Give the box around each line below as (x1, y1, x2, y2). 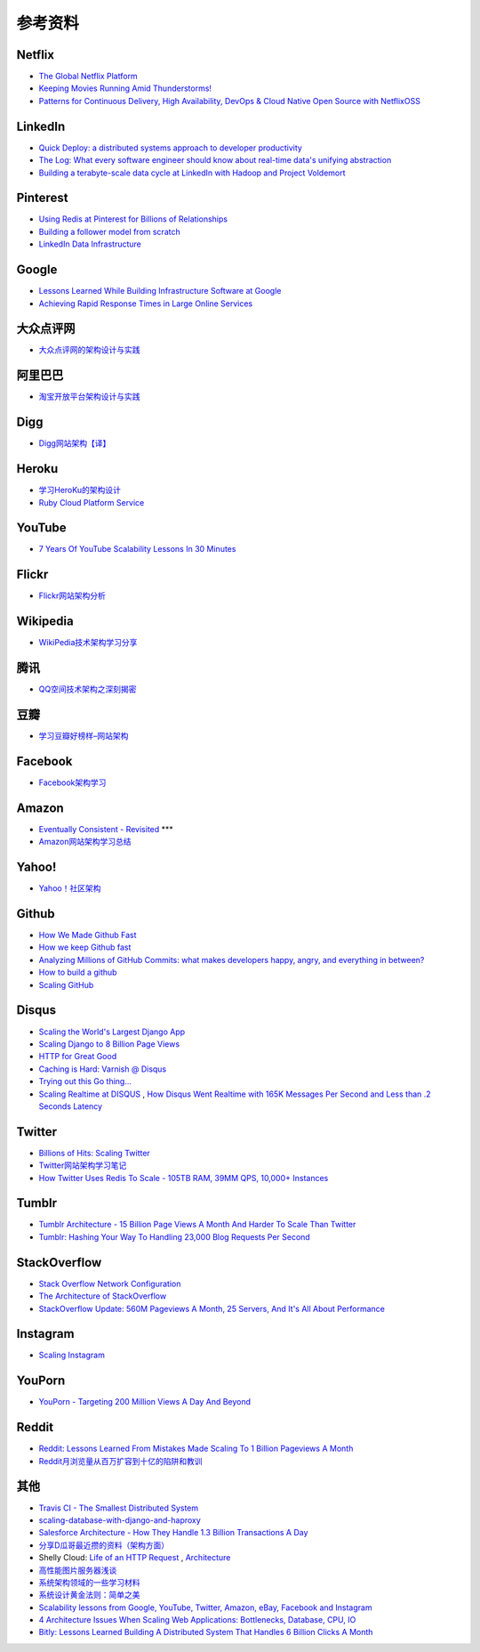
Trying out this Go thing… (38, 1076, 132, 1087)
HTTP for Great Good (38, 1051, 117, 1062)
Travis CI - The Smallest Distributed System (38, 1502, 199, 1513)
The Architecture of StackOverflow (38, 1291, 167, 1301)
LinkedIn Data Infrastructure (38, 239, 141, 249)
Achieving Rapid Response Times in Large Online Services (38, 298, 253, 309)
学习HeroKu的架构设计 (38, 485, 122, 496)
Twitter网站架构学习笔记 (38, 1160, 127, 1170)
